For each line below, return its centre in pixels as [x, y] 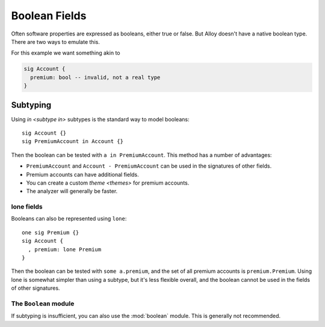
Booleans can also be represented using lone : [69, 219]
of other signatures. [36, 288]
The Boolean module [43, 304]
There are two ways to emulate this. [56, 41]
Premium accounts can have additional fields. [83, 174]
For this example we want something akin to [66, 53]
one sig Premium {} [51, 232]
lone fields [27, 207]
